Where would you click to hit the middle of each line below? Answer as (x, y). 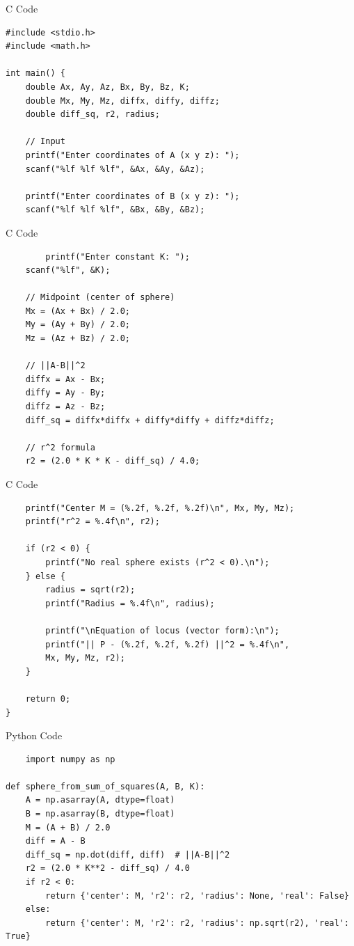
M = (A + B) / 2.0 (68, 827)
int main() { (35, 73)
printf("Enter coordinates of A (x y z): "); (132, 155)
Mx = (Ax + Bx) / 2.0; (78, 311)
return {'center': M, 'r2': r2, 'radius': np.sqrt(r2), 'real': (197, 923)
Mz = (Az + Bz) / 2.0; (78, 339)
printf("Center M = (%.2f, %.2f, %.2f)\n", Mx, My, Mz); (160, 508)
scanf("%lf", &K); (68, 270)
